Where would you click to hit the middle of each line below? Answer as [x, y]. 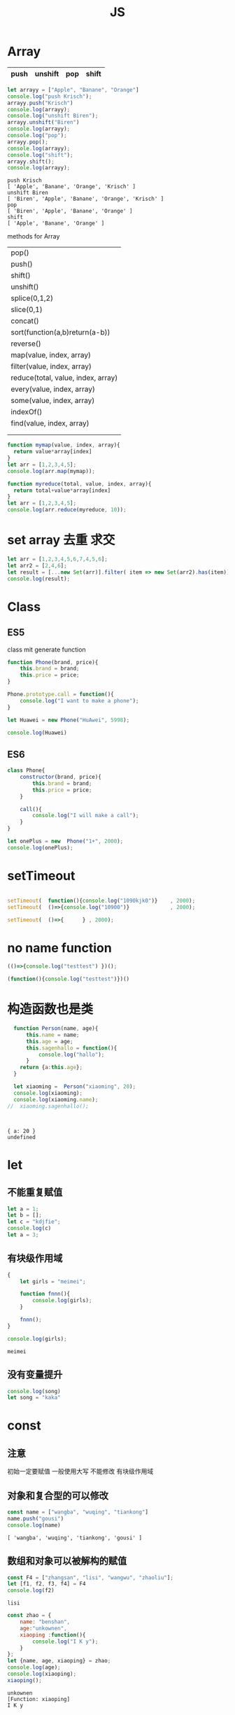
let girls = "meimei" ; [53, 1281]
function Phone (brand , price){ [53, 662]
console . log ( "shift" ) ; [40, 155]
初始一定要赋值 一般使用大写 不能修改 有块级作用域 [80, 1471]
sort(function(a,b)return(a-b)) [60, 332]
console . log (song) [34, 1391]
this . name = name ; [52, 1035]
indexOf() [27, 412]
